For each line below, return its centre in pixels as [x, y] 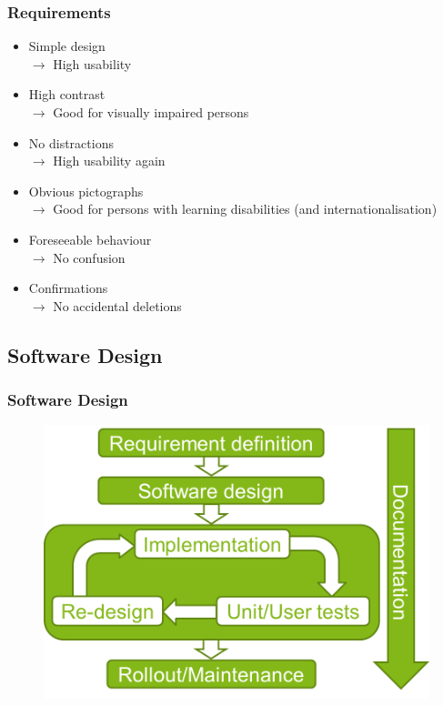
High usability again [109, 161]
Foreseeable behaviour [90, 239]
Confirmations [68, 288]
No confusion [89, 257]
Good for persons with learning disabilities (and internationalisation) [245, 209]
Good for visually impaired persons [151, 112]
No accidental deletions [117, 305]
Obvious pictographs [86, 191]
